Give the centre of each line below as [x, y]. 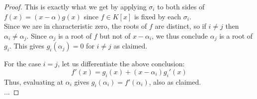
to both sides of [181, 6]
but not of [115, 35]
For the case [23, 64]
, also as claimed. [175, 81]
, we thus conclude [180, 35]
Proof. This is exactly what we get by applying [75, 6]
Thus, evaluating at [34, 81]
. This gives [27, 46]
